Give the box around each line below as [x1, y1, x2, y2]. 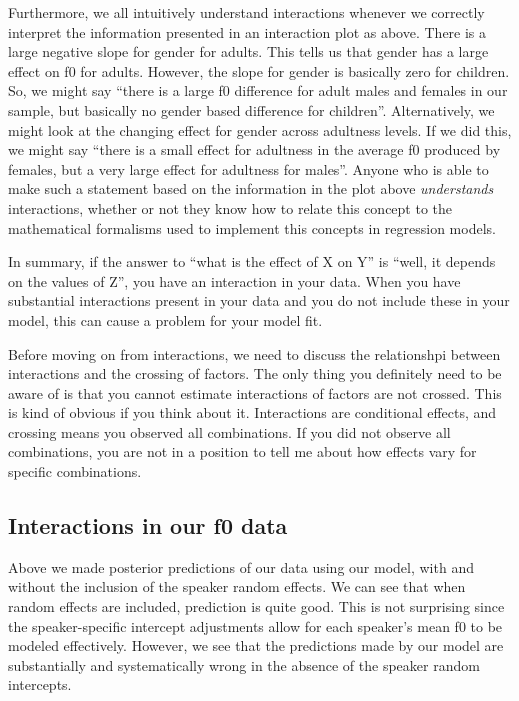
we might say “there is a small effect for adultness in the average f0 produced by [8, 139, 501, 160]
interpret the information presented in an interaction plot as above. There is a [8, 21, 487, 42]
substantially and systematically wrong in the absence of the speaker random [8, 654, 480, 675]
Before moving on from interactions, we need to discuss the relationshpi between [8, 343, 501, 364]
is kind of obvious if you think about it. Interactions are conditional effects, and [8, 402, 497, 423]
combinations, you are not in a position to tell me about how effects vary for [8, 441, 477, 462]
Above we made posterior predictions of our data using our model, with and [8, 556, 474, 577]
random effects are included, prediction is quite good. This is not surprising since [8, 596, 505, 617]
